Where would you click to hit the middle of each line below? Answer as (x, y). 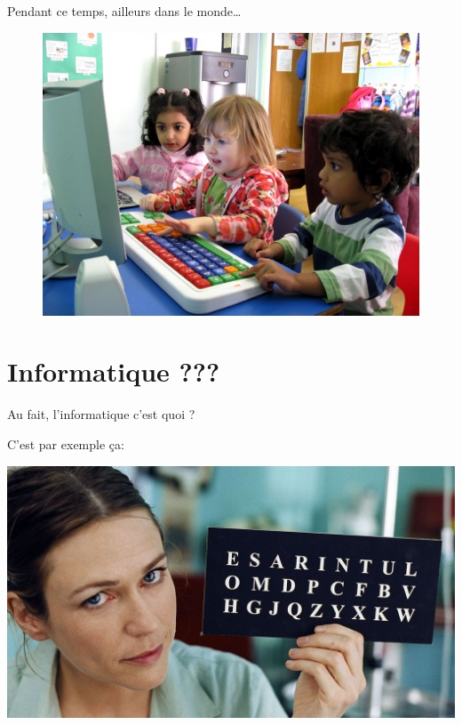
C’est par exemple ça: (66, 443)
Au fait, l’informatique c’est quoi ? (101, 414)
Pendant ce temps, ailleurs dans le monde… (124, 11)
